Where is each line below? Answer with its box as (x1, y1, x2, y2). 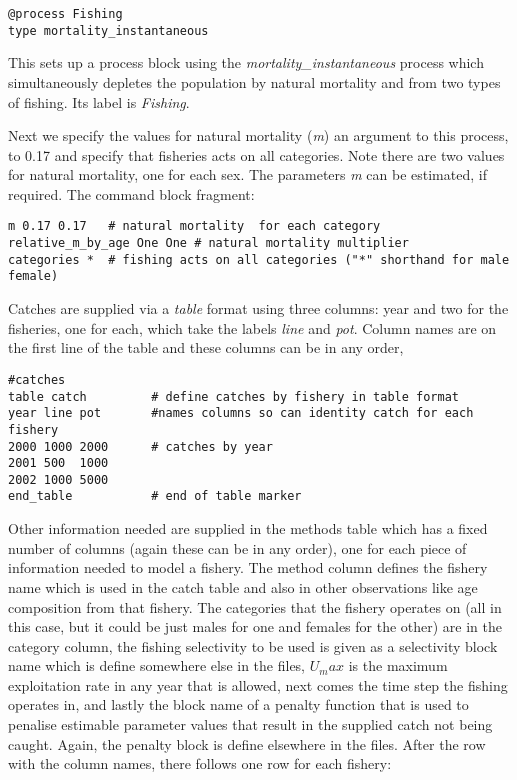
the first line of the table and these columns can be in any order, (8, 337, 404, 358)
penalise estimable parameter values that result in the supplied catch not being (8, 714, 493, 735)
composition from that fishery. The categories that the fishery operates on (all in (8, 596, 502, 617)
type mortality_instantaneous (8, 23, 209, 38)
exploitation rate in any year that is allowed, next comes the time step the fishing (8, 674, 508, 695)
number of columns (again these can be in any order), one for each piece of (8, 537, 467, 558)
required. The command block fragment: (8, 183, 255, 204)
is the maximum (348, 655, 448, 676)
